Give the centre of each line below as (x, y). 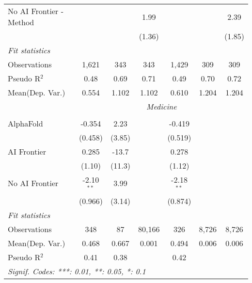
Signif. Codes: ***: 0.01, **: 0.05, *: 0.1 (77, 271)
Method (21, 22)
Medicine (162, 106)
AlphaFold (25, 123)
